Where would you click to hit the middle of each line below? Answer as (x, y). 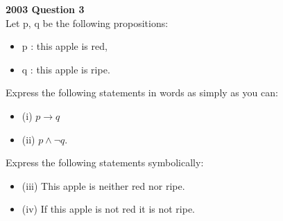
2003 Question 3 (45, 9)
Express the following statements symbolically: (105, 162)
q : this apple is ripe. (66, 69)
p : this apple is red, (65, 46)
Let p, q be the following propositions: (87, 23)
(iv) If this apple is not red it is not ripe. (109, 209)
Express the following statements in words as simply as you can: (142, 92)
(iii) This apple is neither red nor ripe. (103, 185)
